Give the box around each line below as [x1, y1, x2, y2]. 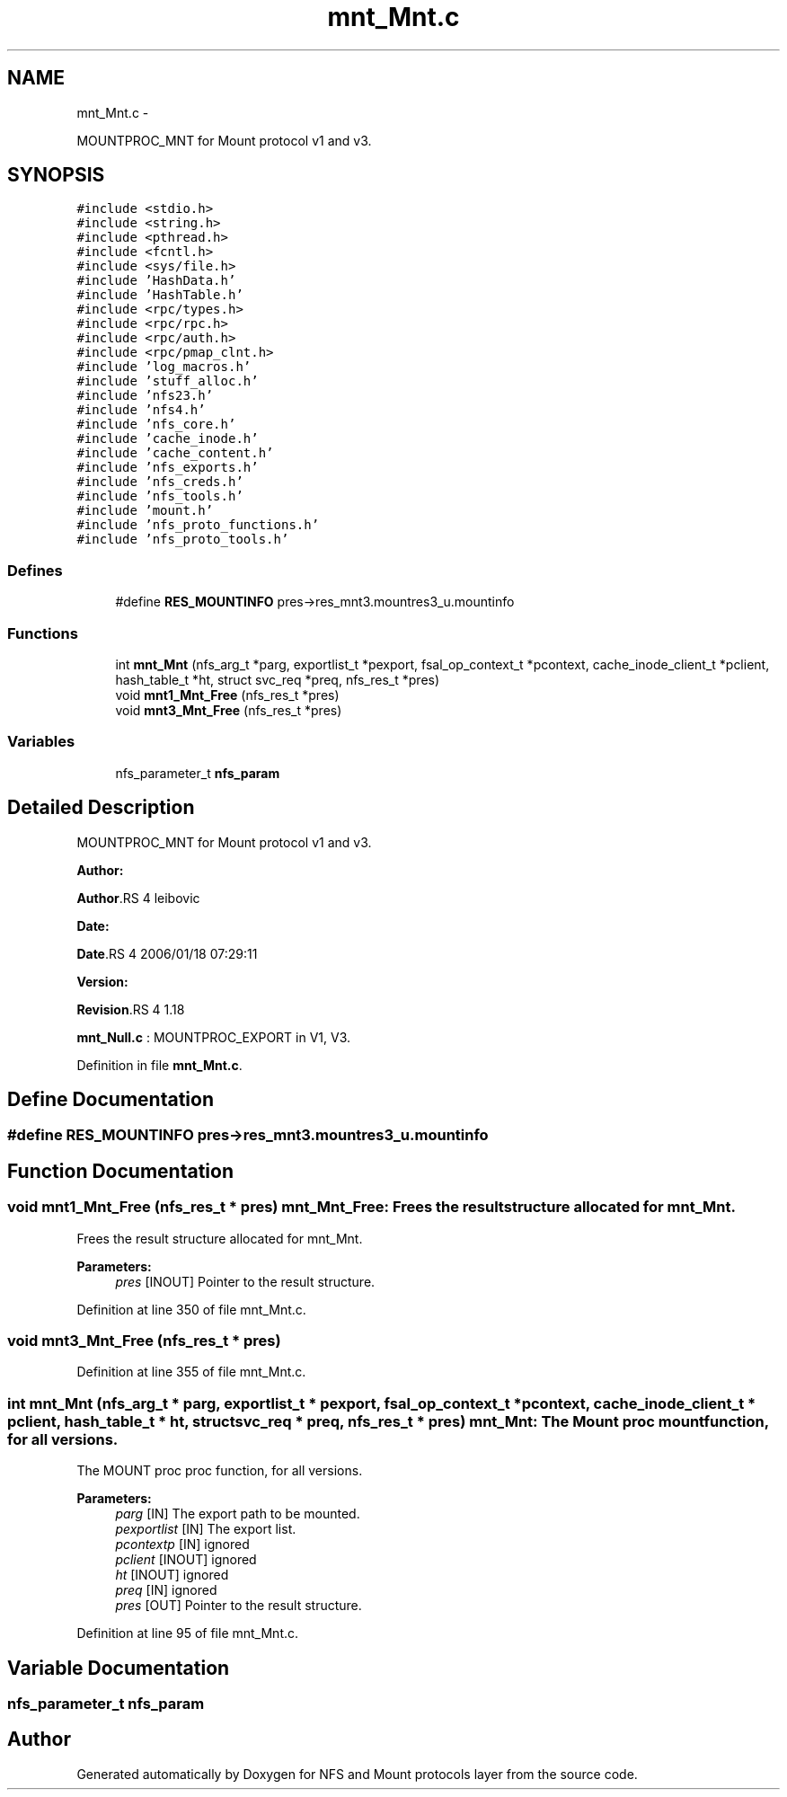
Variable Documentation [7, 1656, 230, 1679]
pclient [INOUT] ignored [115, 1552, 257, 1568]
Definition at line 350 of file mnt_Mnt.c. [76, 1301, 306, 1317]
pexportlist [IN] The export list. [115, 1521, 296, 1537]
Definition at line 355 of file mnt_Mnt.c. [76, 1364, 306, 1380]
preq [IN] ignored [115, 1582, 217, 1598]
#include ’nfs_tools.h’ [76, 489, 243, 504]
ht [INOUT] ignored [115, 1567, 229, 1583]
